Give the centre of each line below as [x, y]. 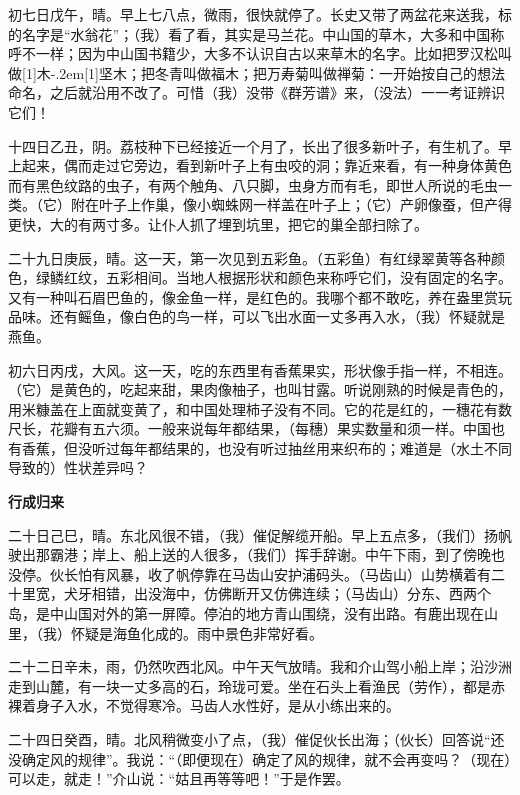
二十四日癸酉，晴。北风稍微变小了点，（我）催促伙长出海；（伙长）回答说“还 [256, 739]
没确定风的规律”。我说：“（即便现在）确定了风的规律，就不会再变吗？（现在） [260, 758]
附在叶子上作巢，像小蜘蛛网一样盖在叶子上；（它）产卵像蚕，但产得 [291, 204]
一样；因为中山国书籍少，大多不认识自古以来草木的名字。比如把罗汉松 [266, 53]
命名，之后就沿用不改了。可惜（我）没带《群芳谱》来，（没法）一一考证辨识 [256, 92]
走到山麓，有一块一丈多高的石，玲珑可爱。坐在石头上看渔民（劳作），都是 [249, 685]
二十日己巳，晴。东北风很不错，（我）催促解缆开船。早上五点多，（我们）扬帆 [260, 534]
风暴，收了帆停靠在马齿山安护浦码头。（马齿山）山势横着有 [298, 573]
